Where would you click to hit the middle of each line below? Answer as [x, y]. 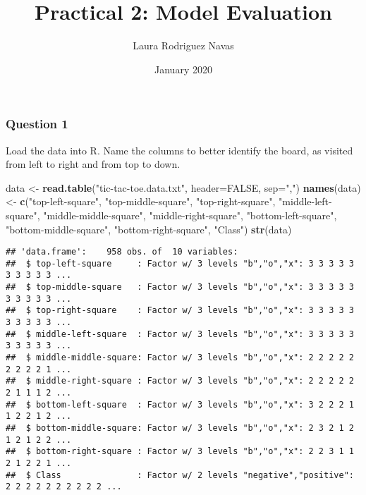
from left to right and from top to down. [93, 164]
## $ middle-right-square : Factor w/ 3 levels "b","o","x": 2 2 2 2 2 [180, 381]
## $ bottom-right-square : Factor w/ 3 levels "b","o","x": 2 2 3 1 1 [180, 452]
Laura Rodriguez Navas [183, 45]
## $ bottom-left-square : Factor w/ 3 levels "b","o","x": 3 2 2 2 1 [180, 404]
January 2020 [183, 69]
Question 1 [37, 124]
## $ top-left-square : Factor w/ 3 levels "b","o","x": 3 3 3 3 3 [180, 263]
